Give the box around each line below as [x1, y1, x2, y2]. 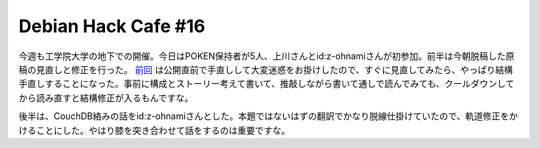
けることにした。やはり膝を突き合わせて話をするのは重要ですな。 [18, 124, 290, 136]
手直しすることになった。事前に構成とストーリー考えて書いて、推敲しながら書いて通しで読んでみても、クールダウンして [18, 78, 515, 90]
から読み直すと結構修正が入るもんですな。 [18, 91, 194, 104]
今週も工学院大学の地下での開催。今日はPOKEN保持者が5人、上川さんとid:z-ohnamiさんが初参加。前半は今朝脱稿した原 [18, 50, 515, 62]
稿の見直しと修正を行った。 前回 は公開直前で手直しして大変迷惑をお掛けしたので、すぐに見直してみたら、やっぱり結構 [18, 63, 514, 75]
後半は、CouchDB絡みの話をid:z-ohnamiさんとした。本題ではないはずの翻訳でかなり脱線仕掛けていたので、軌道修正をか [18, 110, 519, 122]
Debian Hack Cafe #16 [18, 15, 206, 37]
